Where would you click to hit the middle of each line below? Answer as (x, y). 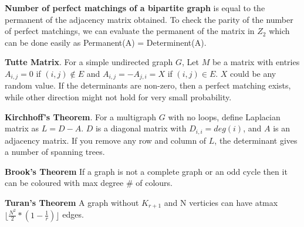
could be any (253, 73)
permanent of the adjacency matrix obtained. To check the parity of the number (149, 19)
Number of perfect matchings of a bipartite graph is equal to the (135, 8)
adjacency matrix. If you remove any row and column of (106, 140)
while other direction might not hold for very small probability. (118, 97)
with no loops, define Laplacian (224, 116)
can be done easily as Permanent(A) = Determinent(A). (106, 42)
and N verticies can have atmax (221, 203)
